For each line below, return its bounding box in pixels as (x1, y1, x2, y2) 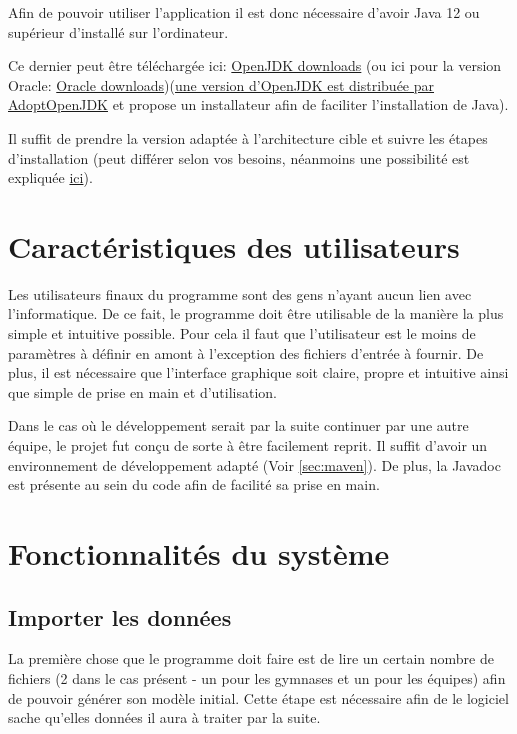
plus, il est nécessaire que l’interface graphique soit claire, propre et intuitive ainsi (8, 362, 509, 383)
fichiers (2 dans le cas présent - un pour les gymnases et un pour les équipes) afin (8, 667, 506, 688)
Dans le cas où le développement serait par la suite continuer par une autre (8, 415, 469, 436)
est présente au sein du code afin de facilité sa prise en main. (8, 474, 380, 495)
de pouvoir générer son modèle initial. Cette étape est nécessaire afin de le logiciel (8, 687, 509, 708)
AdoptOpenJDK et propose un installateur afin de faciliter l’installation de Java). (8, 94, 509, 115)
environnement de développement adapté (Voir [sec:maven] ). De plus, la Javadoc (8, 454, 501, 475)
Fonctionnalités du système (8, 533, 390, 573)
